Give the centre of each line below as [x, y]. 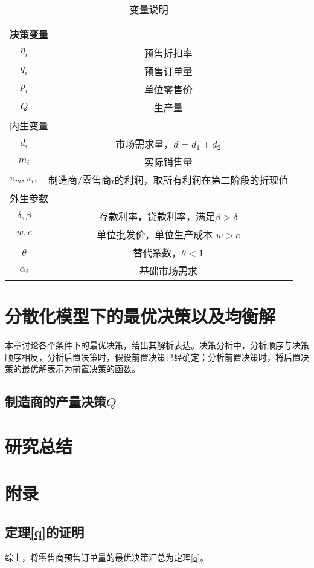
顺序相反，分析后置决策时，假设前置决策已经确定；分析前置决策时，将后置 [153, 357]
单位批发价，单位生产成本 [155, 234]
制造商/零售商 [79, 180]
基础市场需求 [168, 271]
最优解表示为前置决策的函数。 [81, 369]
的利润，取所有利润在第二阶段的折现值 [201, 180]
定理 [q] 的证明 [45, 531]
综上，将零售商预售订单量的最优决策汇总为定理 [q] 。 [107, 557]
